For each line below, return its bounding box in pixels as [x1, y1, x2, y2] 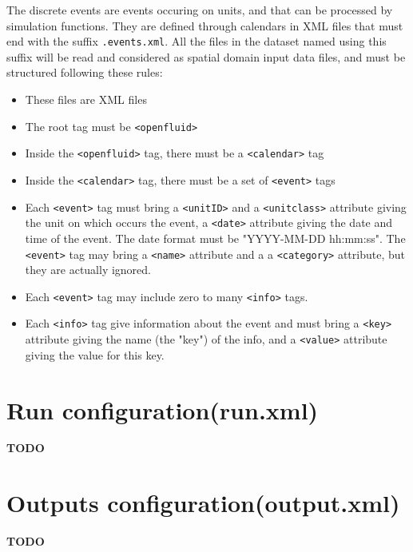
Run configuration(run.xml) [6, 393, 319, 426]
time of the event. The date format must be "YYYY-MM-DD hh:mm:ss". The [25, 229, 406, 246]
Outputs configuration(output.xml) [6, 486, 400, 519]
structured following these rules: [6, 64, 163, 81]
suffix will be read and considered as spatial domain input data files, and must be [6, 48, 406, 65]
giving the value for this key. [25, 346, 165, 363]
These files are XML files [25, 91, 147, 108]
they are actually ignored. [25, 261, 152, 278]
